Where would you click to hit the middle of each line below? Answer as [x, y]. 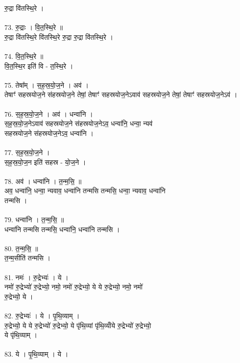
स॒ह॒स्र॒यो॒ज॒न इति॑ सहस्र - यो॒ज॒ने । [45, 162]
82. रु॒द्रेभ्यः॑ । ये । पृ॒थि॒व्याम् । [42, 315]
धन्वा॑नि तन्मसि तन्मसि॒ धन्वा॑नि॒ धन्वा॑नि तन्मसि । [62, 229]
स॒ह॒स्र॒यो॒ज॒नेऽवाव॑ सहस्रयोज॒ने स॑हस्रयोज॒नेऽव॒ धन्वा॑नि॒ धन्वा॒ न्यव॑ [79, 123]
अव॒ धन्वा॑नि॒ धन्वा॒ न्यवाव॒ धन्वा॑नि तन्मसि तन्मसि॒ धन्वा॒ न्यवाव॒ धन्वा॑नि [85, 191]
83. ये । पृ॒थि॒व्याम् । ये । [36, 354]
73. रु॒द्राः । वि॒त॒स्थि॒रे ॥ [34, 27]
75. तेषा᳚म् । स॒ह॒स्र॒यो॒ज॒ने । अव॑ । [47, 85]
